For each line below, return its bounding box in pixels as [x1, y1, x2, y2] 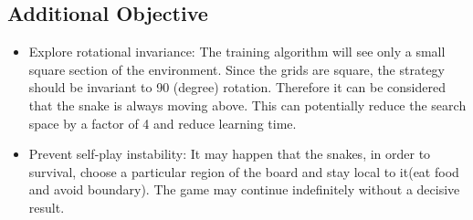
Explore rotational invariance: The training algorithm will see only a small [28, 42, 446, 61]
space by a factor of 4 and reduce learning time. [28, 113, 297, 132]
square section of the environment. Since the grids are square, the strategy [28, 59, 446, 79]
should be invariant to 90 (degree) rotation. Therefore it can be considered [28, 78, 446, 97]
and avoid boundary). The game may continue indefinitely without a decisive [28, 180, 460, 199]
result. [28, 197, 65, 216]
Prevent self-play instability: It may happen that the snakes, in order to [28, 144, 431, 163]
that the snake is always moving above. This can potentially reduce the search [28, 95, 467, 114]
